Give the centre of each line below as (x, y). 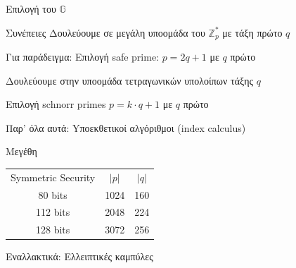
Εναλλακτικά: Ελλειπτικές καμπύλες (79, 256)
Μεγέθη (21, 151)
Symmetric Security (53, 177)
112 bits (53, 212)
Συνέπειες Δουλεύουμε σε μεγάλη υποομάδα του (105, 32)
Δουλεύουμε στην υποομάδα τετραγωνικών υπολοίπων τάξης (130, 80)
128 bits (53, 230)
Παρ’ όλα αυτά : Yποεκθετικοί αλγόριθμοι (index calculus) (126, 127)
